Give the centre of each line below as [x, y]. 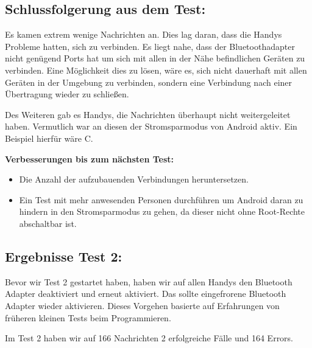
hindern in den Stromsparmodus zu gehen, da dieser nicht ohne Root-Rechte [162, 211]
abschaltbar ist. [48, 223]
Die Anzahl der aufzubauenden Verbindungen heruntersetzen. [134, 179]
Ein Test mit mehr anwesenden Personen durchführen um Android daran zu [161, 199]
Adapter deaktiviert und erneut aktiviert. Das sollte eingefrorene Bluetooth [146, 294]
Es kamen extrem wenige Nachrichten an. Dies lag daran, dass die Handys [144, 34]
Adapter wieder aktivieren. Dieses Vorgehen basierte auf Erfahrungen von [142, 305]
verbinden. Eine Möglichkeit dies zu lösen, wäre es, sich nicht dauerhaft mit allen [156, 70]
